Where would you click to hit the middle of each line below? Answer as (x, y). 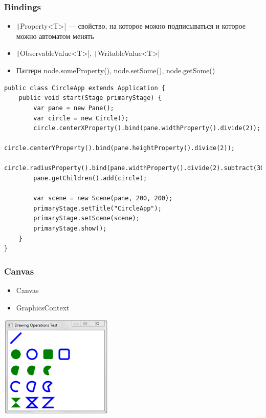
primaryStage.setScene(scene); (86, 218)
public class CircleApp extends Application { (85, 88)
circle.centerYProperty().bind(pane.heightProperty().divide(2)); (120, 148)
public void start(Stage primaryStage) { (90, 98)
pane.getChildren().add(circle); (90, 179)
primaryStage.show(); (70, 229)
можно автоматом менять (55, 36)
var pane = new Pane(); (74, 108)
